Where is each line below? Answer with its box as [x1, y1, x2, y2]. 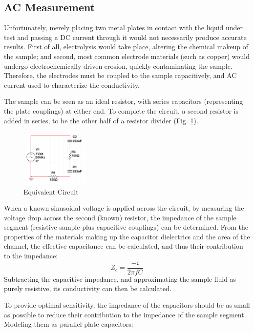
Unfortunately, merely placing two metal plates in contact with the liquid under [4, 22, 243, 33]
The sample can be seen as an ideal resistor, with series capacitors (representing [4, 96, 243, 106]
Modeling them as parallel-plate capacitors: [4, 319, 133, 329]
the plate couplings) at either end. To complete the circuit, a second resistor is [4, 105, 239, 116]
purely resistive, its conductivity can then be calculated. [4, 283, 171, 293]
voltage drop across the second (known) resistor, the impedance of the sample [4, 212, 236, 222]
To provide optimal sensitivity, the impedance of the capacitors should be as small [4, 299, 250, 310]
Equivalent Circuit [23, 186, 79, 196]
